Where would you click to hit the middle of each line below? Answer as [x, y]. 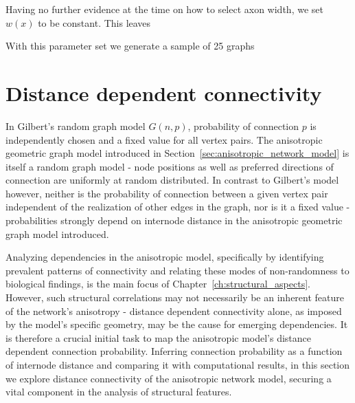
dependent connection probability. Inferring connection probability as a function [174, 351]
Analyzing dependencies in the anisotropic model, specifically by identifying [165, 257]
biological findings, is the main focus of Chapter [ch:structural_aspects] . [158, 284]
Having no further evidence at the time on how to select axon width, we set [164, 9]
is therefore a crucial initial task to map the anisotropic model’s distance [159, 337]
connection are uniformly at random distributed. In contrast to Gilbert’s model [172, 180]
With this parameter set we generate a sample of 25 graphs [130, 46]
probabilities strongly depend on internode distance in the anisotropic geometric [174, 220]
